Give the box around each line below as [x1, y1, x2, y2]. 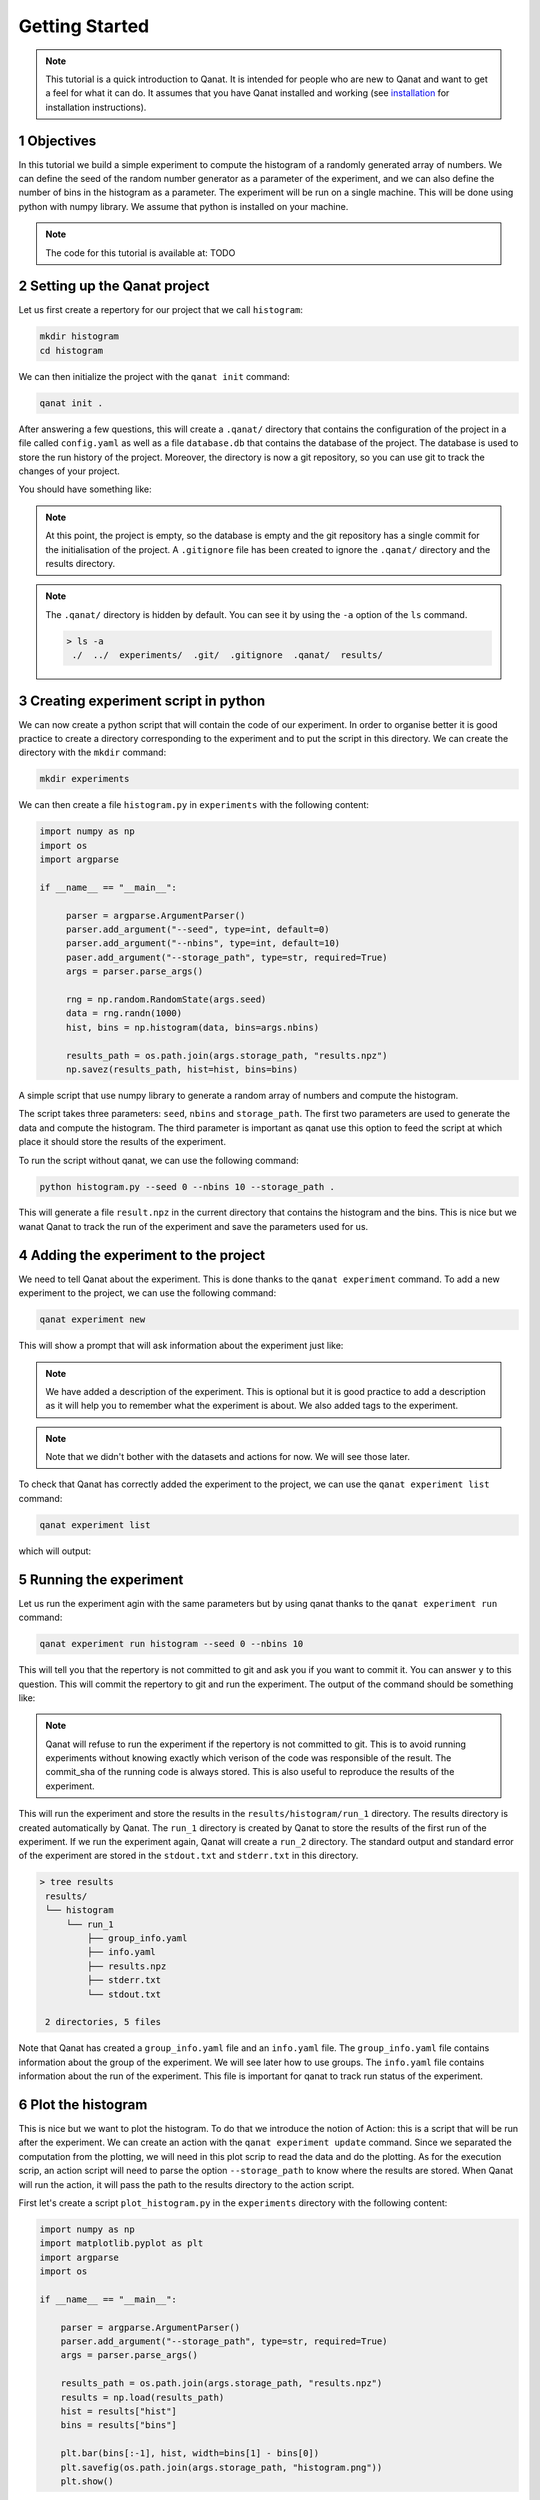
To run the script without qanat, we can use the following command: [18, 1154, 299, 1166]
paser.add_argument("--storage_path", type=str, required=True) [65, 951, 388, 963]
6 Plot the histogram [18, 2096, 148, 2113]
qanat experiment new [39, 1314, 146, 1325]
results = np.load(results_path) [60, 2391, 225, 2403]
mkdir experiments [39, 773, 130, 785]
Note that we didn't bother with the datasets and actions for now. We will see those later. [45, 1451, 410, 1463]
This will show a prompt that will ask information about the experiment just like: [18, 1340, 344, 1352]
